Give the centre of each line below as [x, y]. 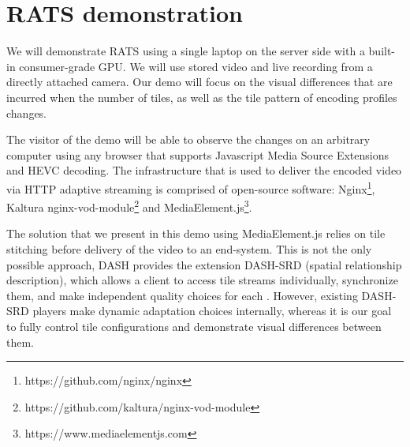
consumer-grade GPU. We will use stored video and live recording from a [196, 66]
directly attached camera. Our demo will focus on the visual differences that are [199, 82]
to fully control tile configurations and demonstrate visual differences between [194, 326]
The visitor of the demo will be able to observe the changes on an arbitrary [188, 139]
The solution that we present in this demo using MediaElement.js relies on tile [196, 233]
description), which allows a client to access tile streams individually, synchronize [202, 280]
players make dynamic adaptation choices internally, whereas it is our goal [212, 311]
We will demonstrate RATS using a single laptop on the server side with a [186, 51]
